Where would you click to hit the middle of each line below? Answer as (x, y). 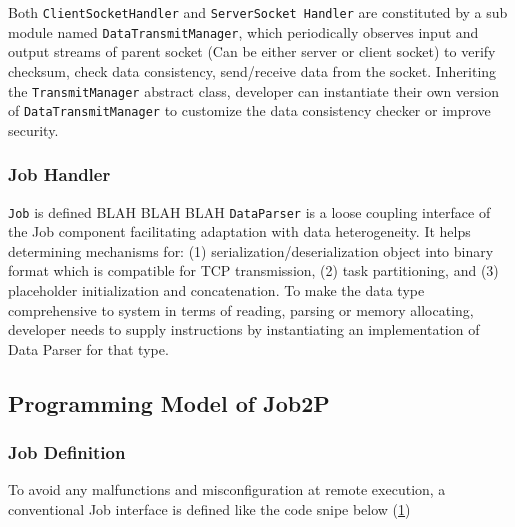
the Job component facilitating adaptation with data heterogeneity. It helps (239, 231)
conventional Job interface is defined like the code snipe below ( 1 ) (209, 509)
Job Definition (67, 452)
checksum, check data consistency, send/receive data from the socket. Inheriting (252, 70)
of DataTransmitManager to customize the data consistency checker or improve (249, 110)
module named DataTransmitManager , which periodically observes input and (243, 31)
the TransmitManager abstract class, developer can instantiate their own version (253, 90)
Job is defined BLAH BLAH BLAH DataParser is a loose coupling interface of (249, 211)
